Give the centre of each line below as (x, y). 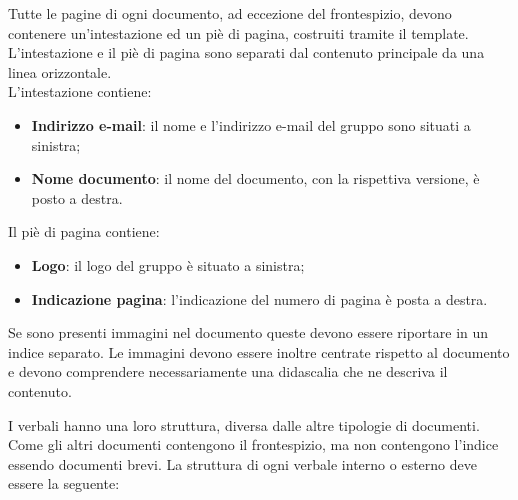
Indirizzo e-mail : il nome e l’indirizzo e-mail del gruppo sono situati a (251, 124)
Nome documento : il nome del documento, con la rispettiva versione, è (255, 178)
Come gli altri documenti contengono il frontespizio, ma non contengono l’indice (253, 444)
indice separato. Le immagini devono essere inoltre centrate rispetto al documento (259, 351)
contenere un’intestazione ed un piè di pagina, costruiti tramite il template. (238, 32)
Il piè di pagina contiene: (84, 231)
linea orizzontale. (60, 71)
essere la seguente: (64, 483)
